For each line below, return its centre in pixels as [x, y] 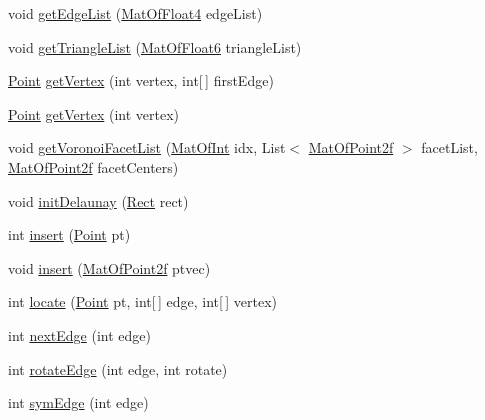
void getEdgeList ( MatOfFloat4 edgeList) [135, 13]
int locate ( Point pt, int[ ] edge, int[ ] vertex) [143, 301]
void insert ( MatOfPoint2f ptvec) [109, 267]
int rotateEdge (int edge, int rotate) [118, 368]
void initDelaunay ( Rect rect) [98, 200]
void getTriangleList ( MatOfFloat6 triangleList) [155, 46]
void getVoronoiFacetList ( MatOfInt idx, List [147, 147]
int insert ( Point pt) [69, 234]
